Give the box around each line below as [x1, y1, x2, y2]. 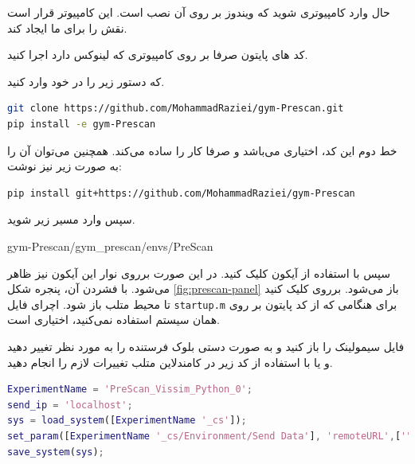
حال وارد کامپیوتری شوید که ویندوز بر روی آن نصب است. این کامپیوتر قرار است [7, 4, 390, 20]
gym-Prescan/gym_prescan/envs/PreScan [7, 237, 213, 254]
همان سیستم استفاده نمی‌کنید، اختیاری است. [7, 311, 220, 328]
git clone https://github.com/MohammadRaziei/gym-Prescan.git [7, 103, 344, 115]
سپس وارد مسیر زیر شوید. [7, 211, 135, 228]
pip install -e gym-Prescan [7, 118, 156, 130]
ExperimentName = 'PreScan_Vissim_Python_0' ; [7, 384, 253, 396]
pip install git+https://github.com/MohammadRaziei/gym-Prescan [7, 187, 355, 199]
